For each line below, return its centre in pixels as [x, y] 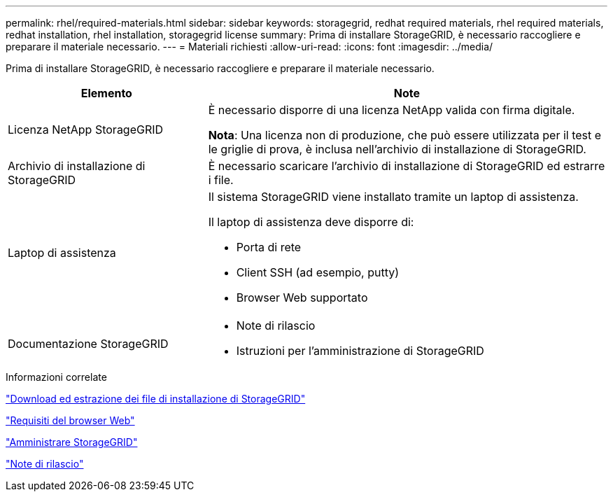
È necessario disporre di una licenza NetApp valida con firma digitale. [392, 110]
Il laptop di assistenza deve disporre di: [311, 222]
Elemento [106, 93]
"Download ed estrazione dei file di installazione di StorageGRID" [156, 399]
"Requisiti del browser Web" [70, 420]
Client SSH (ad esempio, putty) [318, 272]
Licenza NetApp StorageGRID [86, 129]
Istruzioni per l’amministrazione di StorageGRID [360, 351]
